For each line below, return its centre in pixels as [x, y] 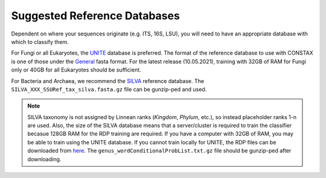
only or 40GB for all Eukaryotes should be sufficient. [76, 70]
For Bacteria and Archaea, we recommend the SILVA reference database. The [108, 81]
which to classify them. [40, 41]
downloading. [44, 159]
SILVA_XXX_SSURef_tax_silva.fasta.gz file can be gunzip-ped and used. [109, 89]
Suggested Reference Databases [96, 16]
